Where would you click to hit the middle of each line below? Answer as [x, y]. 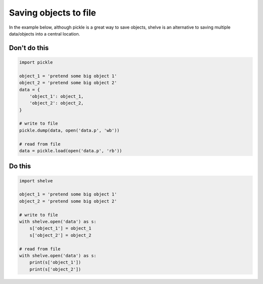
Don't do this [29, 48]
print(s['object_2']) [55, 269]
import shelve [36, 181]
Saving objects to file [53, 13]
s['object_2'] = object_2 [60, 235]
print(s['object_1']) [55, 262]
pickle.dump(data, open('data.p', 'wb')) [69, 130]
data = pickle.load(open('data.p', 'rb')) [71, 151]
